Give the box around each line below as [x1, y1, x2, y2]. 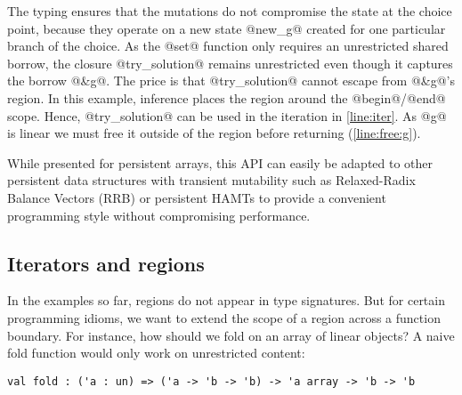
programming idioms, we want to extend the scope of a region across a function [7, 308, 441, 326]
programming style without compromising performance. [7, 206, 311, 224]
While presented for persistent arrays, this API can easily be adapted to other [7, 153, 434, 172]
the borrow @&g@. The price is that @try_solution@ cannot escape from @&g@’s [7, 71, 455, 90]
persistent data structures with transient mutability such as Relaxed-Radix [7, 171, 416, 189]
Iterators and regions [7, 249, 205, 277]
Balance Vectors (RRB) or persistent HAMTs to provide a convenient [7, 188, 386, 206]
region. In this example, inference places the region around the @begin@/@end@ [7, 88, 446, 107]
